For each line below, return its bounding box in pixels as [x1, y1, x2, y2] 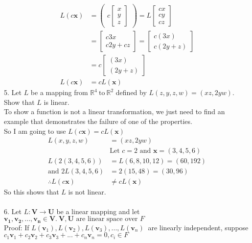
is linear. [44, 97, 69, 107]
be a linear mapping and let [56, 206, 140, 216]
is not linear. [68, 187, 106, 197]
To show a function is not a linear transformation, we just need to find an [4, 106, 225, 117]
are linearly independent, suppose [148, 222, 249, 232]
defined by [115, 87, 147, 97]
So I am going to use [4, 125, 66, 136]
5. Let [4, 87, 22, 97]
